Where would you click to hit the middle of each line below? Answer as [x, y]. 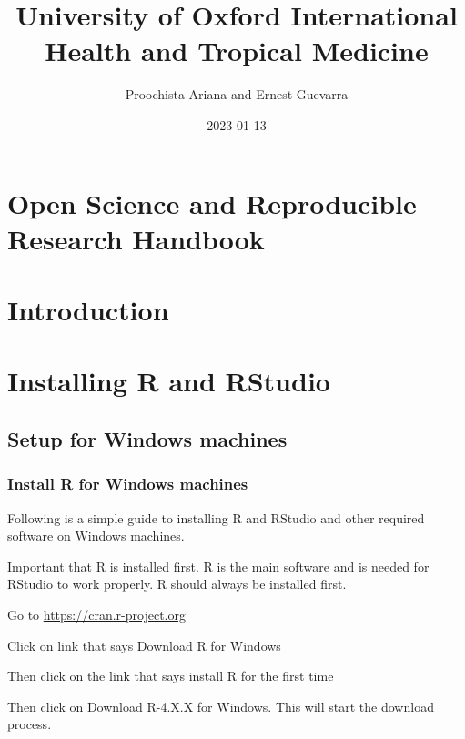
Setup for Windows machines [147, 439]
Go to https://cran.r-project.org [96, 614]
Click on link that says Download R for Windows [144, 645]
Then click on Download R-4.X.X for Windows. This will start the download [221, 706]
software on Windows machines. [96, 536]
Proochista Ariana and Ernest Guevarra [237, 94]
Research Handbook [136, 238]
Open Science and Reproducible [212, 202]
